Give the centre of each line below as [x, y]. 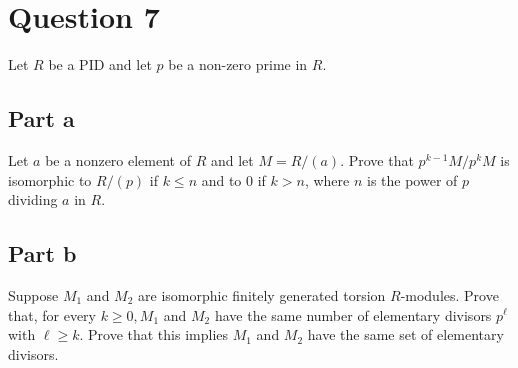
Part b [42, 253]
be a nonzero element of [118, 159]
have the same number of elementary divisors [353, 314]
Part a [41, 118]
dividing [33, 199]
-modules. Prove [449, 294]
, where [327, 179]
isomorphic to [50, 179]
